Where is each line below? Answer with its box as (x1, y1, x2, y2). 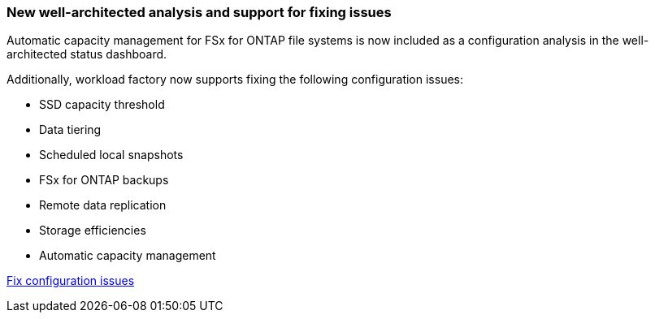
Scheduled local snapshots (39, 148, 184, 162)
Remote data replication (39, 198, 167, 213)
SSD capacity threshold (39, 97, 165, 112)
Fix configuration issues (7, 274, 135, 288)
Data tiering (39, 123, 102, 137)
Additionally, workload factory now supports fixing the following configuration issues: (7, 72, 463, 87)
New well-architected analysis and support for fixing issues (7, 4, 392, 20)
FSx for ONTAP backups (39, 173, 169, 188)
